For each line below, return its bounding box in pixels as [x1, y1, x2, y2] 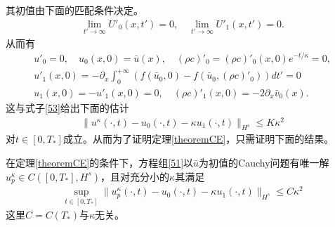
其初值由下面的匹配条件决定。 [6, 3, 143, 17]
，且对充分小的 [100, 169, 170, 183]
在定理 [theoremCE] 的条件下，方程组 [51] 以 [6, 155, 194, 169]
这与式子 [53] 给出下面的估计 [6, 100, 129, 115]
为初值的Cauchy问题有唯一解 [199, 155, 329, 169]
